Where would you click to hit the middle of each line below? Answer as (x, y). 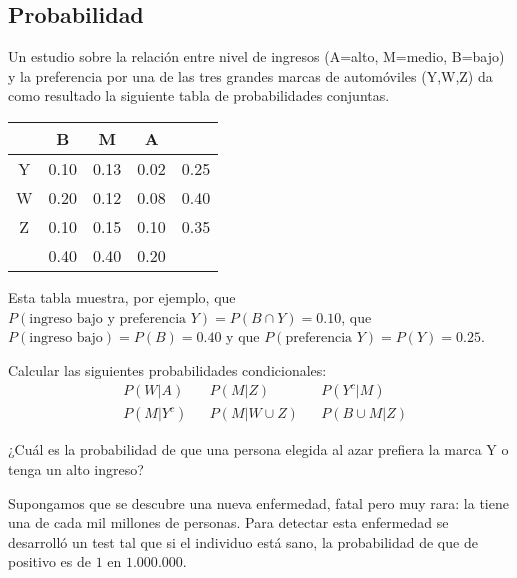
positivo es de (49, 561)
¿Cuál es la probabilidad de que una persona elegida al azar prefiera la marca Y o (258, 449)
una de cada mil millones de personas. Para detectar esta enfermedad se (228, 522)
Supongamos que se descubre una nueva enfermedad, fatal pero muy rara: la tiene (258, 502)
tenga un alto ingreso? (76, 469)
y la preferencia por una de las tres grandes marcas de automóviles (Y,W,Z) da (250, 75)
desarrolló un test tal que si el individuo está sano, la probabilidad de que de (243, 541)
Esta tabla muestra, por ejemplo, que (122, 296)
